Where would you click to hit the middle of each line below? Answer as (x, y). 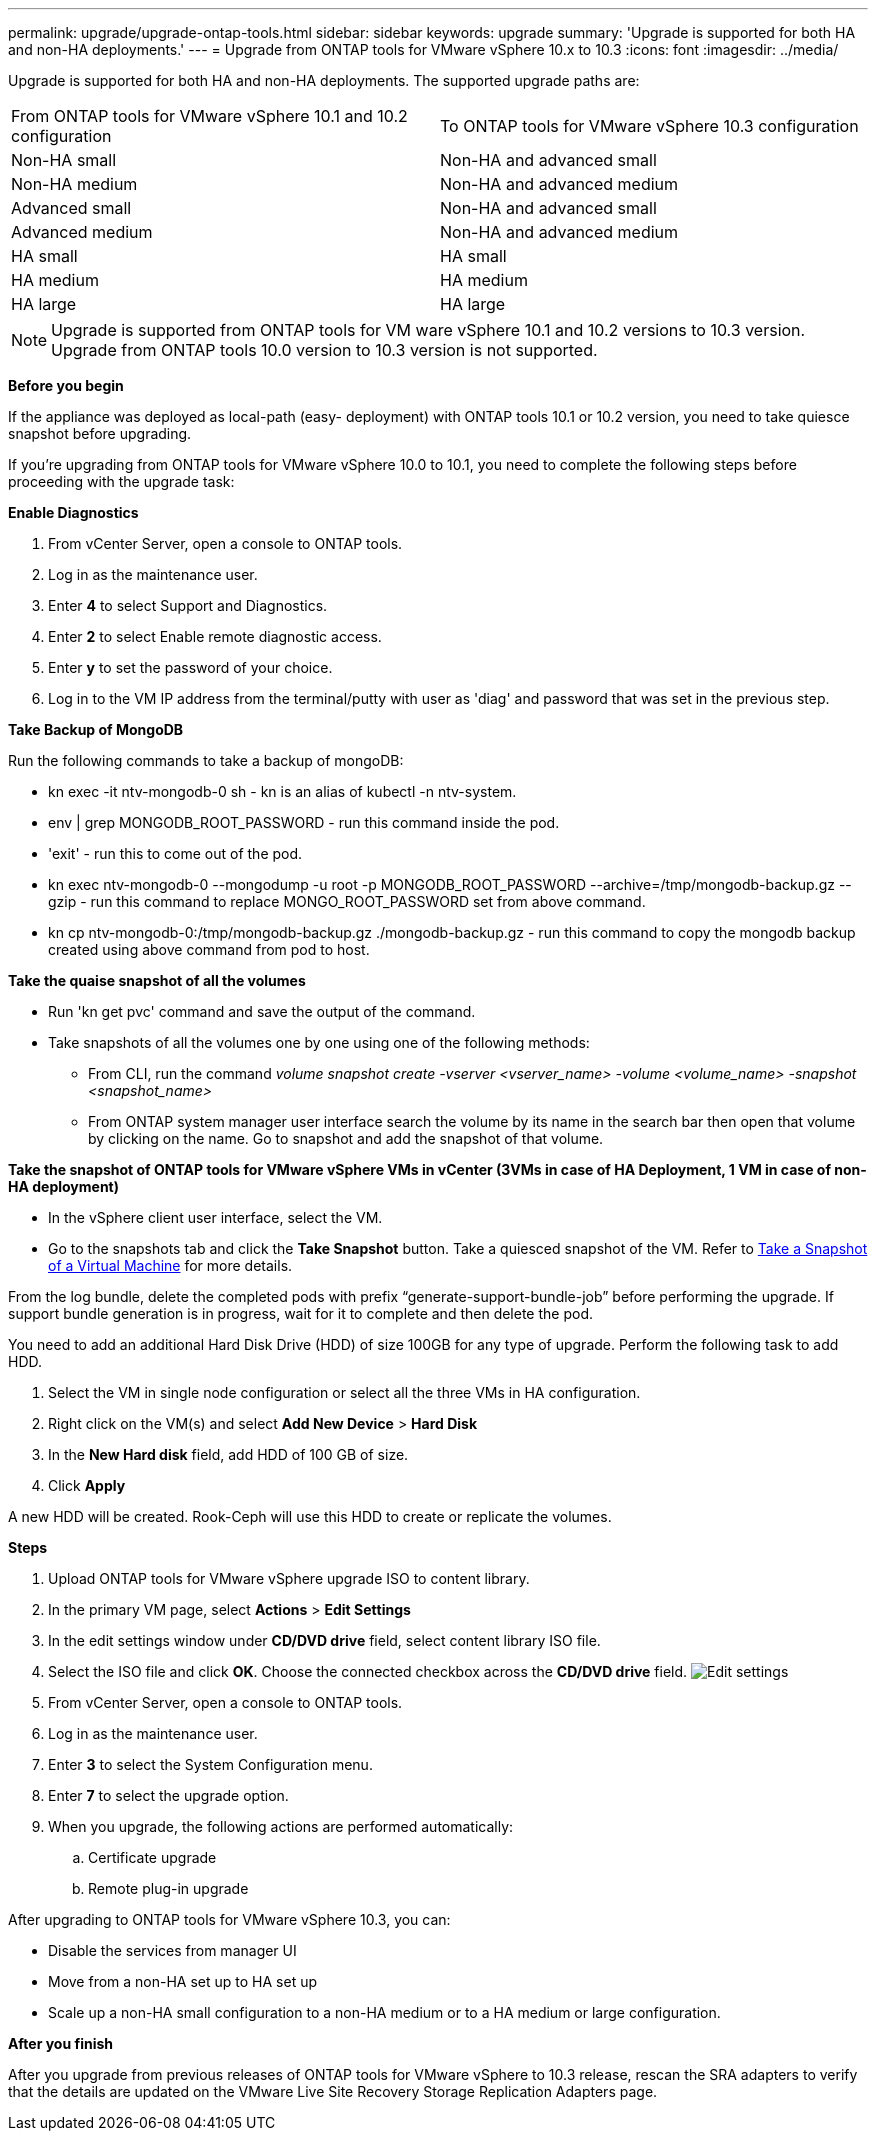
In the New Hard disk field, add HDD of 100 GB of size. (228, 1454)
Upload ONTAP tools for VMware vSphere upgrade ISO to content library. (289, 1578)
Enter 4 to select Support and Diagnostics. (188, 605)
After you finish (61, 2043)
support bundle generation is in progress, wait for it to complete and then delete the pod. (300, 1313)
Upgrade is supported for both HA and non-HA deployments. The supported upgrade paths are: (324, 80)
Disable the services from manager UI (172, 1950)
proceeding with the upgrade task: (121, 481)
